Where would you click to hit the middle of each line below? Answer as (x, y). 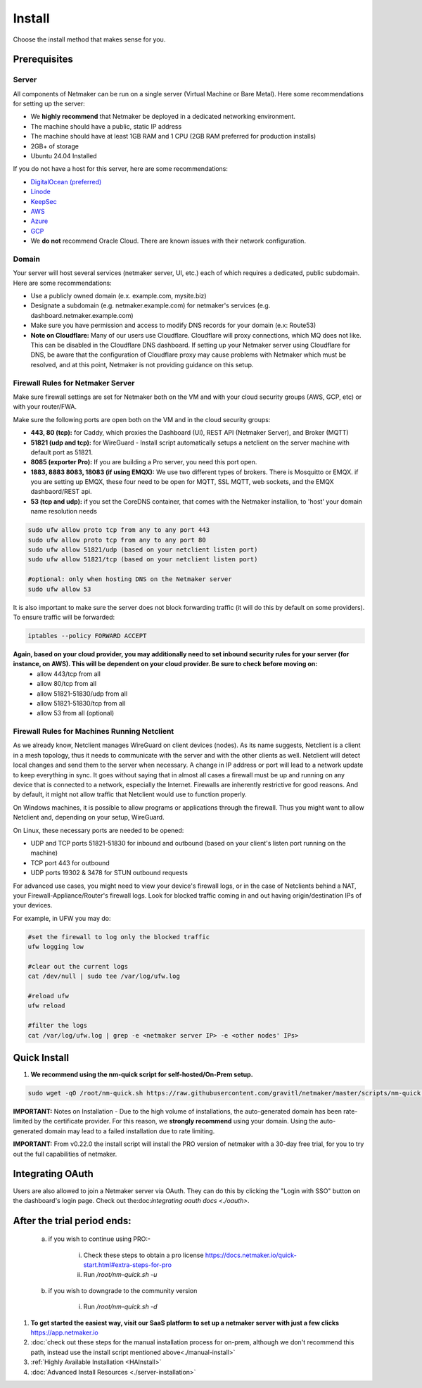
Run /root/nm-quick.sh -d (120, 1307)
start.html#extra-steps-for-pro (128, 1265)
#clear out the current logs (78, 966)
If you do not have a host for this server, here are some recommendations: (121, 169)
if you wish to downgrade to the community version (123, 1290)
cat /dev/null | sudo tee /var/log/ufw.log (104, 976)
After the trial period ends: (72, 1221)
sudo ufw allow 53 (59, 589)
